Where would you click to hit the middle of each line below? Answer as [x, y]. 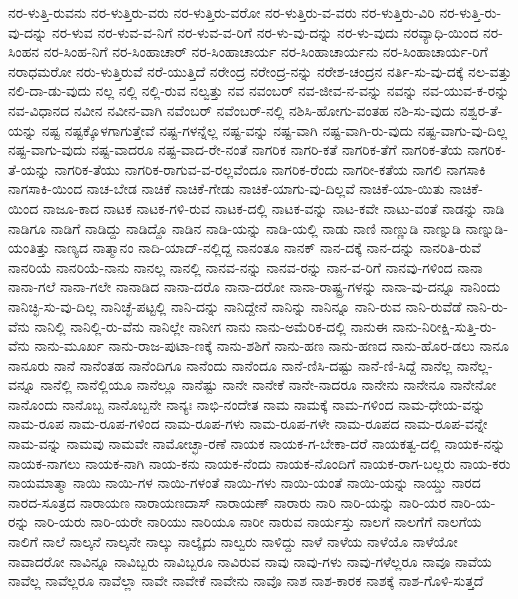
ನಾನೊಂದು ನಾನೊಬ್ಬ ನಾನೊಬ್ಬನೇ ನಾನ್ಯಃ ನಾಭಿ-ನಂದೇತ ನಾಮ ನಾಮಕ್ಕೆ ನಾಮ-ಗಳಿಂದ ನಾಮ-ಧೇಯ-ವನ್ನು [247, 403]
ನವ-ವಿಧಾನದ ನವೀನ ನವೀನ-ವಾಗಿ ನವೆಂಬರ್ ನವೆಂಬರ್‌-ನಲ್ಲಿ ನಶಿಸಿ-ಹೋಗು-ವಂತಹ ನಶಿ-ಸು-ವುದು [232, 109]
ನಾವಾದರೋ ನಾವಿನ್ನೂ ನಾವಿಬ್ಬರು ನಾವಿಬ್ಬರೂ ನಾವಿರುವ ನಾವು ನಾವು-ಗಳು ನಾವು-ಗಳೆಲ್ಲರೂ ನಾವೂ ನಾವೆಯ [250, 560]
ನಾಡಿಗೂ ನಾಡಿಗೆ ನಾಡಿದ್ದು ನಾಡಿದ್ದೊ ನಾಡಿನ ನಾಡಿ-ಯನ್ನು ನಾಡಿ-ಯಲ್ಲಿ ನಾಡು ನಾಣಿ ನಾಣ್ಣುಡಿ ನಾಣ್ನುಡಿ [234, 227]
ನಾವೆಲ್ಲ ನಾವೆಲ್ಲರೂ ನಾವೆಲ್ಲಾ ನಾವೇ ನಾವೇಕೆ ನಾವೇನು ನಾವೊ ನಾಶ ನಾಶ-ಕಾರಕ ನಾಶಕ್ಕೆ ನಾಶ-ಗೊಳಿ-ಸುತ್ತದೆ [246, 580]
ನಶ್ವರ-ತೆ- [481, 109]
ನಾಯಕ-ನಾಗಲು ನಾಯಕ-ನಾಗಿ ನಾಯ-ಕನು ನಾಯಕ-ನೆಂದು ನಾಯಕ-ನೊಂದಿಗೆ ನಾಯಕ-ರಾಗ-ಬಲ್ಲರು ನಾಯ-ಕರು [259, 462]
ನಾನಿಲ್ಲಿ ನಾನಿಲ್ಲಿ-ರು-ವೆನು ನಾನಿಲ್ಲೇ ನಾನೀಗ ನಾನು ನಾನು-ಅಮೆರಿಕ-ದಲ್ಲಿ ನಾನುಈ [211, 325]
